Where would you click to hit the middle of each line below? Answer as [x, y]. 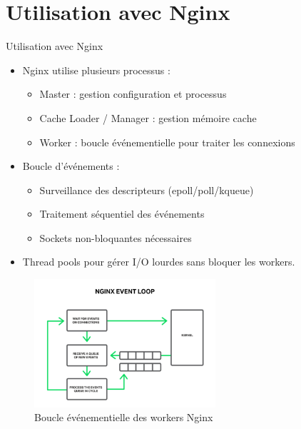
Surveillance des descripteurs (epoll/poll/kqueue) [147, 190]
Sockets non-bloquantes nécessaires [116, 237]
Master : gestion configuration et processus [133, 94]
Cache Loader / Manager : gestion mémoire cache [148, 117]
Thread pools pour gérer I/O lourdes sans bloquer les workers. [159, 262]
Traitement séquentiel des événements [122, 214]
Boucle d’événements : [71, 166]
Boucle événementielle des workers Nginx [124, 417]
